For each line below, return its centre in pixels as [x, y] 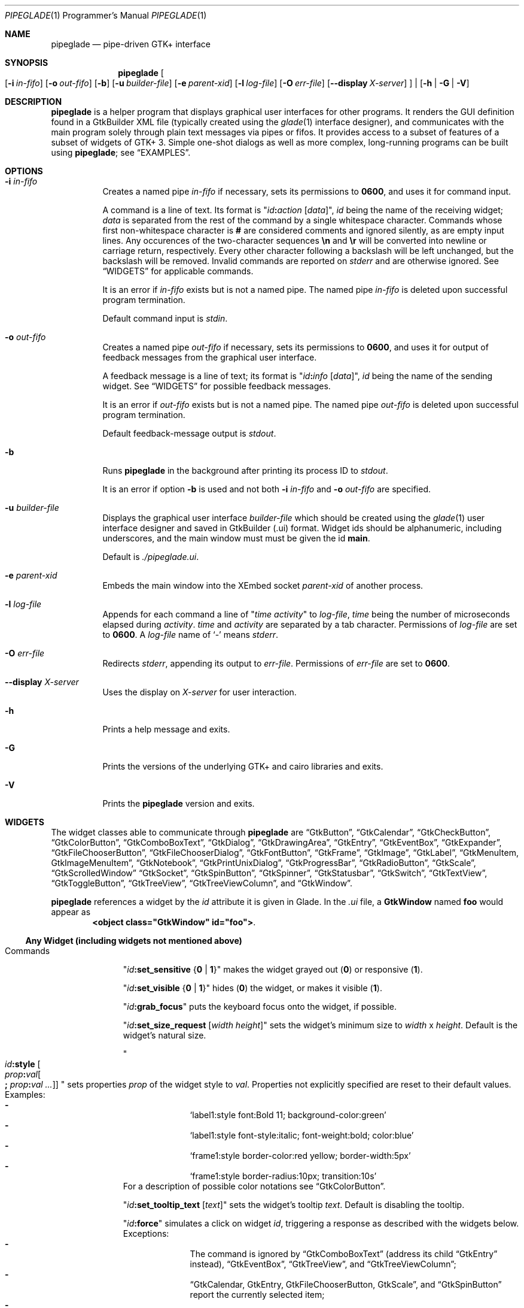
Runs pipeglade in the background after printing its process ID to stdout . [245, 470]
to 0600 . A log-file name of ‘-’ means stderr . [191, 635]
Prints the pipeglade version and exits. [179, 803]
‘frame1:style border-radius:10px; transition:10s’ [283, 1176]
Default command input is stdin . [165, 318]
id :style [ [23, 1064]
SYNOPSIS [27, 63]
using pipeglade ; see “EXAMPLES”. [121, 152]
